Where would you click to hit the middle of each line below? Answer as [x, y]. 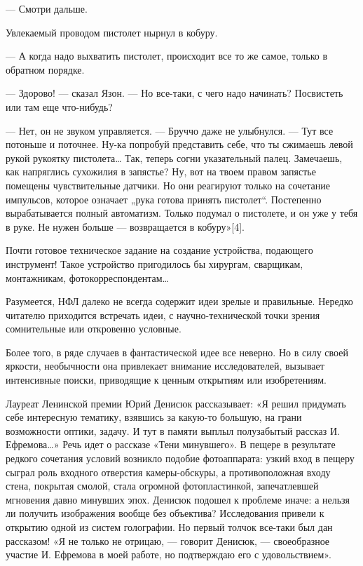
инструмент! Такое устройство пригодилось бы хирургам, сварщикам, [155, 263]
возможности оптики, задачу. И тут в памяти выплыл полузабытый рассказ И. [173, 430]
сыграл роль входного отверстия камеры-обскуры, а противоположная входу [168, 472]
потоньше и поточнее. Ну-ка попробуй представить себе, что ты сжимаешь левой [179, 144]
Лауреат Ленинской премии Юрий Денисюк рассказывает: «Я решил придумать [176, 403]
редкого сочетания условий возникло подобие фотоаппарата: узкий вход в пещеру [180, 458]
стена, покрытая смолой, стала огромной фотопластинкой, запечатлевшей [162, 486]
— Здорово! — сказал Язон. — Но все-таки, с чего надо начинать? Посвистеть [174, 93]
